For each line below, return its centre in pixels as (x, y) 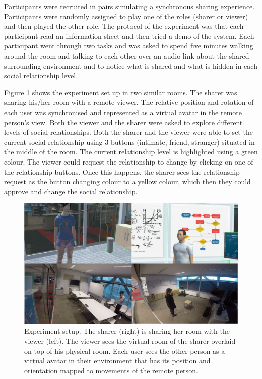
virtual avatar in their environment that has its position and (117, 361)
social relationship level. (41, 75)
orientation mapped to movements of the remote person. (111, 370)
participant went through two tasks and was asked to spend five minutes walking (129, 46)
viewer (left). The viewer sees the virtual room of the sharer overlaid (130, 340)
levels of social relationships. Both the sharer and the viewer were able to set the (128, 132)
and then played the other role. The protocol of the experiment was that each (124, 26)
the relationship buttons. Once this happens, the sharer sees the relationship (122, 171)
